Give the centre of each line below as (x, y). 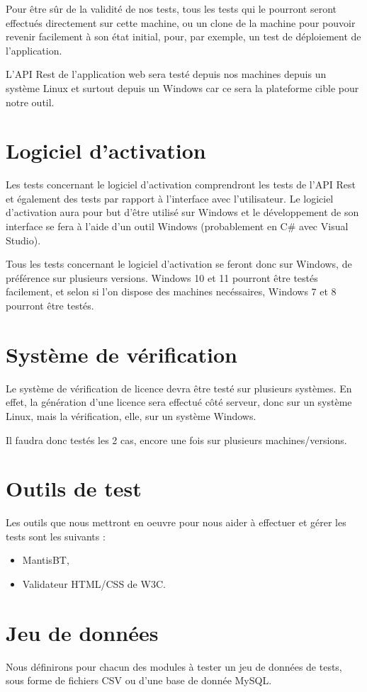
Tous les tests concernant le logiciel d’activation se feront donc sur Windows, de (179, 264)
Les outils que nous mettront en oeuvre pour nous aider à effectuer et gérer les (176, 522)
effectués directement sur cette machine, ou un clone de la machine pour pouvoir (181, 22)
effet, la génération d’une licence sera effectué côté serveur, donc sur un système (179, 402)
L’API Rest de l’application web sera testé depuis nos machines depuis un (166, 74)
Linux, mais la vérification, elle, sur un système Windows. (131, 415)
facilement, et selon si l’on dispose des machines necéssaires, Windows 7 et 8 (171, 291)
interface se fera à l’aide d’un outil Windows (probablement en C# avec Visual (177, 226)
